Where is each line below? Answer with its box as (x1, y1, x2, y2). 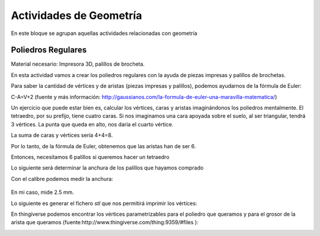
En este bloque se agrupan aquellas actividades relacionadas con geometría (11, 30, 198, 37)
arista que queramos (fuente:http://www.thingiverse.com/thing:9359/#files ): (11, 219, 199, 226)
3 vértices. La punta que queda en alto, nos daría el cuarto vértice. (11, 120, 174, 127)
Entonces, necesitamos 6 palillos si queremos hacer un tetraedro (11, 153, 170, 160)
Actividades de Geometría (11, 9, 142, 22)
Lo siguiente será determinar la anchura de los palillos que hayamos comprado (11, 164, 204, 171)
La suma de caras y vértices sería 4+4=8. (11, 132, 113, 139)
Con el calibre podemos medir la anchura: (11, 175, 114, 182)
